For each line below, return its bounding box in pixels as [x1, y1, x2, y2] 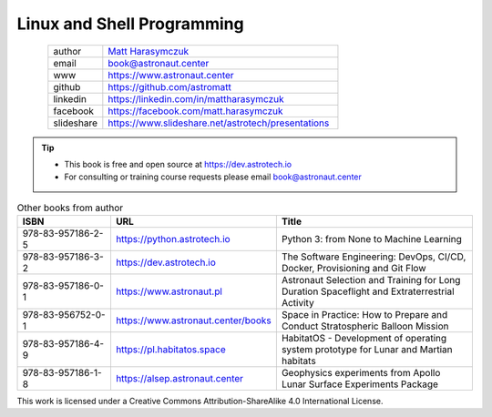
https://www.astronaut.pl [115, 285, 223, 298]
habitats [281, 355, 316, 368]
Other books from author [16, 201, 124, 214]
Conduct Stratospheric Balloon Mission [281, 320, 449, 332]
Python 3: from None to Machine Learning [281, 233, 462, 246]
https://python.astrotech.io [115, 233, 231, 246]
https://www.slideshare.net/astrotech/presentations [108, 117, 330, 129]
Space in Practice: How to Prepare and [281, 309, 448, 321]
